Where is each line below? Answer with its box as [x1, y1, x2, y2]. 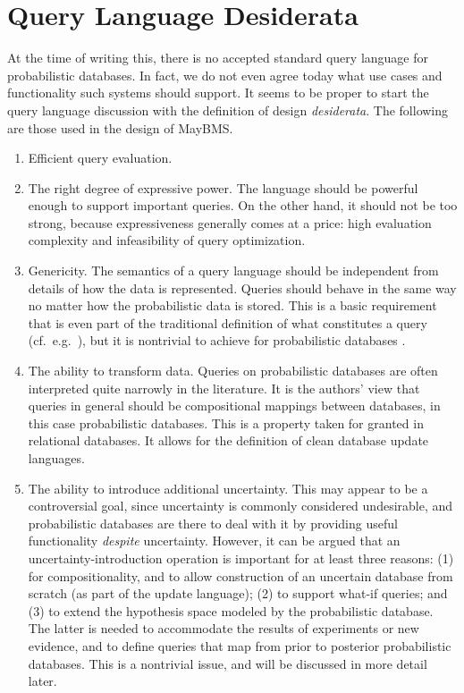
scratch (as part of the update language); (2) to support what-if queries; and [28, 584, 448, 603]
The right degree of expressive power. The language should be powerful [28, 178, 418, 197]
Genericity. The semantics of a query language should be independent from [28, 261, 439, 280]
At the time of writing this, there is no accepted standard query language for [7, 48, 428, 67]
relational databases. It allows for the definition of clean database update [28, 431, 429, 450]
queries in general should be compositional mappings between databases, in [28, 396, 441, 415]
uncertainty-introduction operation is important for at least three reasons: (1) [28, 548, 454, 567]
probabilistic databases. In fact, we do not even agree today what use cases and [7, 65, 443, 84]
